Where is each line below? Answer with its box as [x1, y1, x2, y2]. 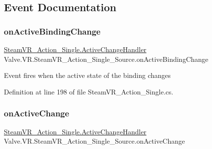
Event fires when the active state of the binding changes [4, 70, 171, 80]
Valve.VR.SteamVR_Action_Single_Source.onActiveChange [4, 136, 185, 146]
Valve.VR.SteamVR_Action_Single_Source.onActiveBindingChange [4, 54, 209, 64]
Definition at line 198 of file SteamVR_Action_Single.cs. [4, 86, 174, 96]
